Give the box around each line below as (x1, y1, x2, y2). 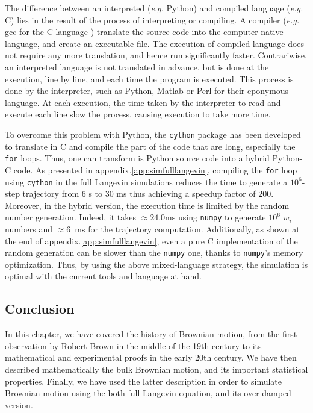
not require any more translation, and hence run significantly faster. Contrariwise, (5, 49, 307, 61)
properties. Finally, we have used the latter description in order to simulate (5, 374, 282, 387)
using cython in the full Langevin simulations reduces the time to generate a (5, 175, 288, 188)
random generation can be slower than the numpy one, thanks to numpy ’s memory (5, 246, 303, 259)
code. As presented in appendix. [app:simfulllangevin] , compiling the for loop (13, 163, 297, 176)
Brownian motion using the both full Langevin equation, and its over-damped (5, 387, 291, 399)
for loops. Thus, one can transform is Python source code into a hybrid (5, 152, 270, 164)
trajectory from (22, 187, 79, 200)
